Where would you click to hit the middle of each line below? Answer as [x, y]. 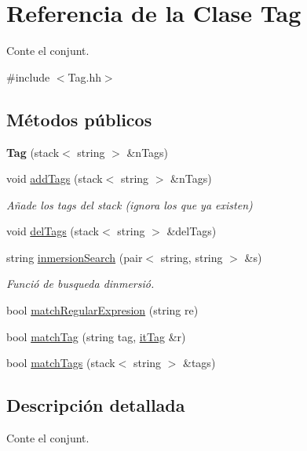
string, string [192, 257]
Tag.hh [84, 76]
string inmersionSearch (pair [75, 257]
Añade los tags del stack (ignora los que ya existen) [130, 204]
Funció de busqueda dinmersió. [80, 284]
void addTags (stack [55, 178]
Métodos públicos [79, 119]
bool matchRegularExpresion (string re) [102, 310]
